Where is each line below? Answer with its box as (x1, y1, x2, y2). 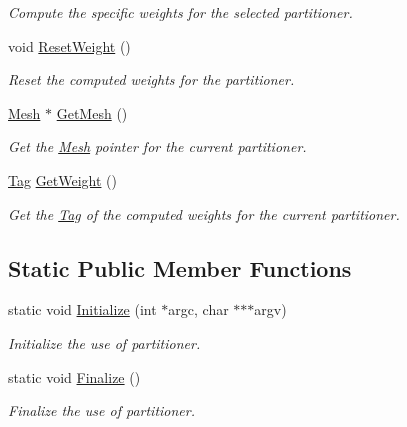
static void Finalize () (8, 366, 141, 387)
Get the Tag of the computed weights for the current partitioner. (8, 203, 400, 224)
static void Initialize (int (8, 299, 157, 320)
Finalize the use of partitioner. (8, 400, 195, 421)
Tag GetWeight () (8, 169, 118, 190)
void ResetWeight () (8, 35, 131, 56)
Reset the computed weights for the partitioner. (8, 69, 295, 90)
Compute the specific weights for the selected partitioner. (8, 2, 353, 22)
